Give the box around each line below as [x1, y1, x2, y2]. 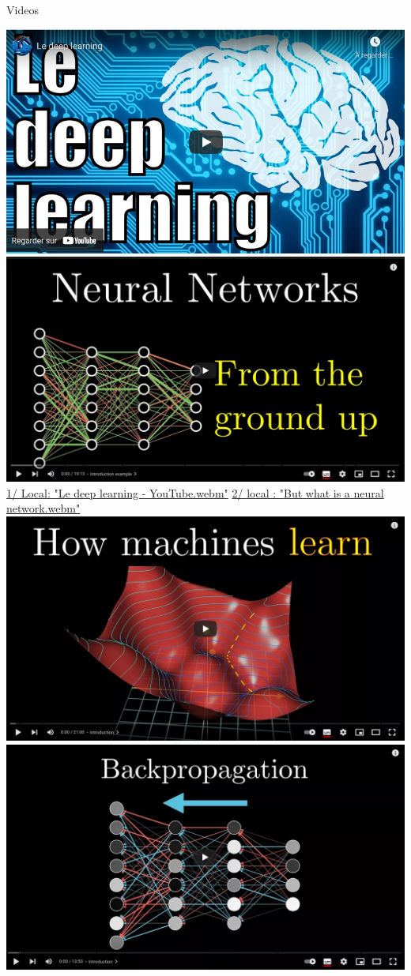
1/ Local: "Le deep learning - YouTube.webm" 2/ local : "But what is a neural [6, 484, 384, 501]
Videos [6, 2, 39, 17]
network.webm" [6, 500, 81, 516]
